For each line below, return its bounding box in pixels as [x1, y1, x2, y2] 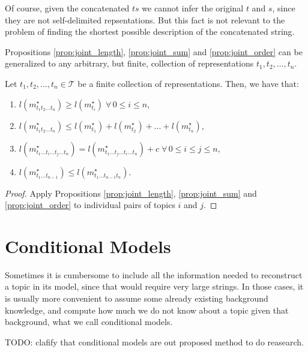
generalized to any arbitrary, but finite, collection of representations [5, 57, 254, 70]
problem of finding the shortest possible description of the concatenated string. [5, 25, 295, 38]
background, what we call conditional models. [5, 315, 173, 328]
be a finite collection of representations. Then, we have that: [77, 77, 299, 89]
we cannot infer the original [142, 2, 244, 14]
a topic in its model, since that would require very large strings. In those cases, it [5, 280, 304, 293]
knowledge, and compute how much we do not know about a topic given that [5, 303, 289, 316]
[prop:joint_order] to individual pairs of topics [5, 198, 175, 211]
